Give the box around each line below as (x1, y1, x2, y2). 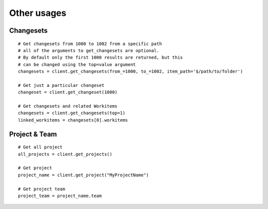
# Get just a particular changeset (18, 82, 105, 88)
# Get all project (18, 144, 63, 150)
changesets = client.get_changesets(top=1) (18, 110, 126, 116)
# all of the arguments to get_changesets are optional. (18, 48, 160, 53)
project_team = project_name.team (18, 193, 102, 199)
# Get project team (18, 186, 66, 192)
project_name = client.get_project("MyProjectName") (18, 172, 149, 178)
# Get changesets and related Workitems (18, 103, 118, 109)
